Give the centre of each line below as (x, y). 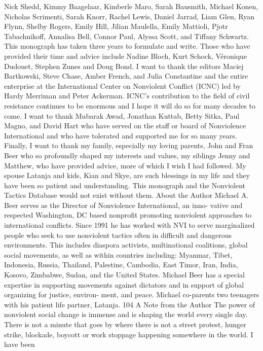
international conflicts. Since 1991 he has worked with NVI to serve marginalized (129, 225)
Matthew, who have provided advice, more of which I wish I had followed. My (125, 165)
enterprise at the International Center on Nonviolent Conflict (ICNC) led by (122, 85)
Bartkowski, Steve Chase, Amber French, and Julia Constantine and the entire (126, 76)
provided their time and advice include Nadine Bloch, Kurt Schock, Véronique (126, 56)
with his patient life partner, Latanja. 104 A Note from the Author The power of (130, 304)
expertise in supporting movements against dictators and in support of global (124, 284)
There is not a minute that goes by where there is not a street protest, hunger (125, 324)
